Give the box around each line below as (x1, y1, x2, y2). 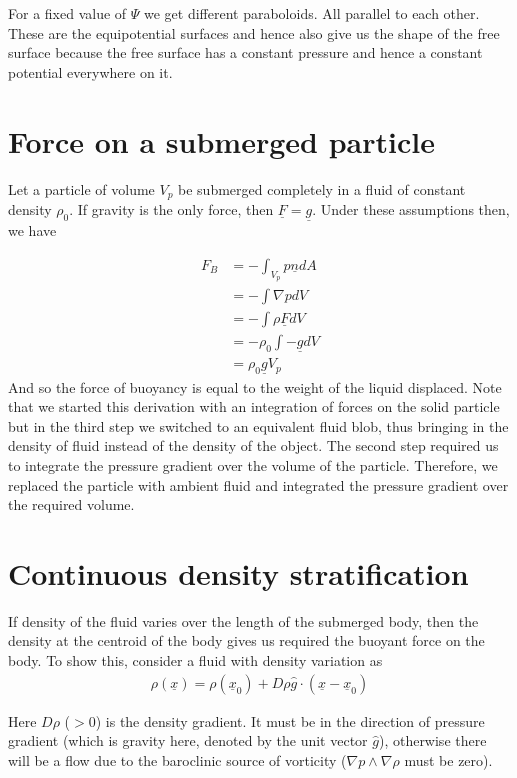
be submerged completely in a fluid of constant (178, 178, 466, 199)
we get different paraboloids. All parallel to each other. (143, 3, 480, 23)
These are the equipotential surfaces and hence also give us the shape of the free (8, 22, 500, 43)
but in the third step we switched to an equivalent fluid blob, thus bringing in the (8, 415, 509, 436)
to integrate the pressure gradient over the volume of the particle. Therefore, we (8, 454, 498, 475)
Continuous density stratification (8, 552, 469, 593)
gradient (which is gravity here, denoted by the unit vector (8, 730, 368, 751)
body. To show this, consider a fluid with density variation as (8, 650, 383, 671)
